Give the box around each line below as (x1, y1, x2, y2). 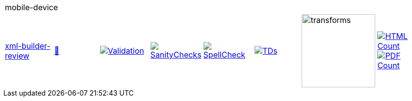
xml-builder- (5, 41, 51, 51)
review (5, 51, 29, 61)
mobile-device (5, 2, 58, 12)
